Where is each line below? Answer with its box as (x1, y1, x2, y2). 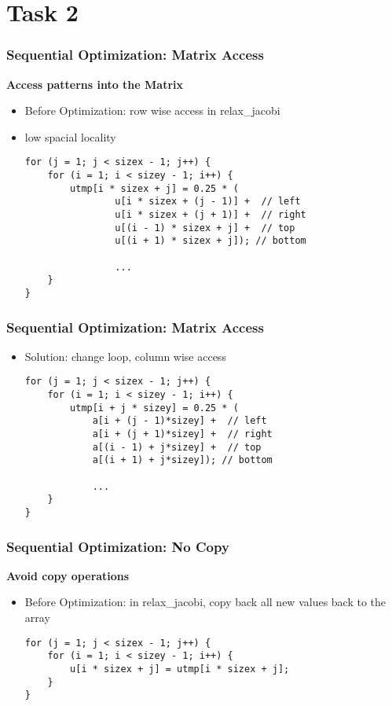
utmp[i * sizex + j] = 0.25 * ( (70, 182, 239, 194)
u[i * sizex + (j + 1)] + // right (115, 209, 306, 220)
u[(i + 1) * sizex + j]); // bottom (115, 235, 306, 247)
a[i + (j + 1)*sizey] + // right (92, 428, 273, 440)
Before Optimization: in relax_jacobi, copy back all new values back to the (24, 594, 387, 610)
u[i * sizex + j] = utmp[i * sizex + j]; (70, 663, 290, 675)
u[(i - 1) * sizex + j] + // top (115, 222, 295, 233)
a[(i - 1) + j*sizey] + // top (92, 441, 262, 453)
